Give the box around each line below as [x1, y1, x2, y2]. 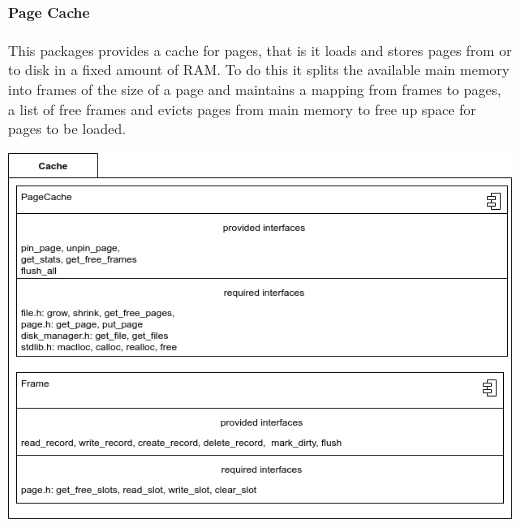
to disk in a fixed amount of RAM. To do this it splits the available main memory [8, 59, 510, 80]
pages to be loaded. [8, 118, 126, 139]
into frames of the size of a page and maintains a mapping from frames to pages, [8, 78, 502, 99]
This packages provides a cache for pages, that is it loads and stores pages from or [8, 39, 512, 60]
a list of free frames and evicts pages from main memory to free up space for [8, 98, 477, 119]
